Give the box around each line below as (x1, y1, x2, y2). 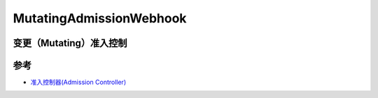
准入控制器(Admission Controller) (30, 78, 126, 87)
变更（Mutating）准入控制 (13, 37, 127, 49)
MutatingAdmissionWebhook (13, 10, 187, 26)
